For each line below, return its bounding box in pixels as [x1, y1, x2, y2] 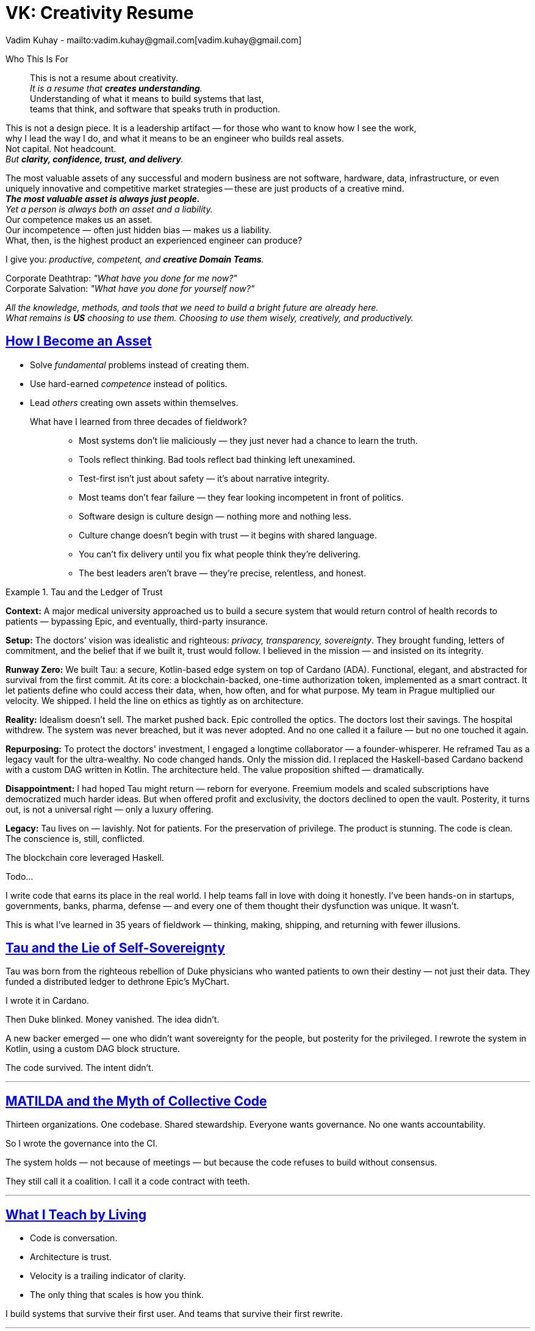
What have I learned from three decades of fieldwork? [30, 416, 247, 427]
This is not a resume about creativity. [30, 72, 179, 83]
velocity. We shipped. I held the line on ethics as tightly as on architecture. [5, 695, 304, 706]
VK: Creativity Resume [5, 2, 194, 23]
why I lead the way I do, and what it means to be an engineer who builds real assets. [5, 132, 344, 143]
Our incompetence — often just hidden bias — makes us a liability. [5, 224, 271, 235]
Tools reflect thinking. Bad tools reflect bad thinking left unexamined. [79, 454, 356, 465]
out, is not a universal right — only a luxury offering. [5, 803, 214, 814]
